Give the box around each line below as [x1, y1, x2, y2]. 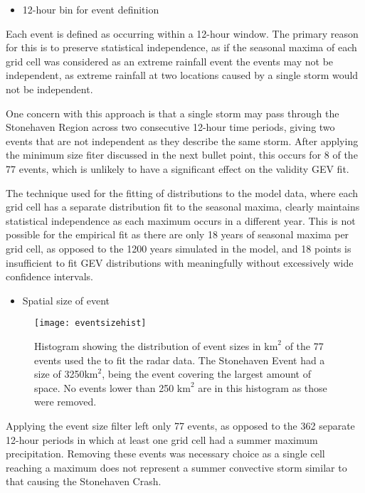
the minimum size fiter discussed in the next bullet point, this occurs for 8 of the [6, 147, 358, 162]
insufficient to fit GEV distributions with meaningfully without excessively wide [6, 255, 354, 270]
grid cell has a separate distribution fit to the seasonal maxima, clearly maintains [6, 199, 360, 214]
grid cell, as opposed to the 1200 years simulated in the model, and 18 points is [6, 240, 351, 255]
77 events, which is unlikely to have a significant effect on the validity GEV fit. [6, 161, 349, 176]
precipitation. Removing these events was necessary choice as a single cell [6, 446, 325, 461]
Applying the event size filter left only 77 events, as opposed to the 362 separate [6, 418, 355, 433]
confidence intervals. [6, 269, 94, 284]
